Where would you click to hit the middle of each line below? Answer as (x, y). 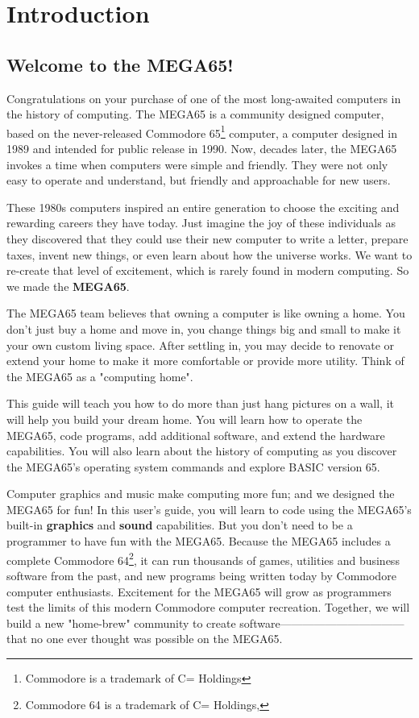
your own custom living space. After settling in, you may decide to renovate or (201, 344)
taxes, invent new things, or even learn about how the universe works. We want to (209, 254)
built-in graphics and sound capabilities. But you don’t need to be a (180, 525)
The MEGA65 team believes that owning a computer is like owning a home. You (206, 313)
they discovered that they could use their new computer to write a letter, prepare (207, 238)
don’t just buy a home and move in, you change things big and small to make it (204, 328)
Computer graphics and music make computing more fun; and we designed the (201, 494)
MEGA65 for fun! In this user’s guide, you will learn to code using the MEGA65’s (209, 509)
